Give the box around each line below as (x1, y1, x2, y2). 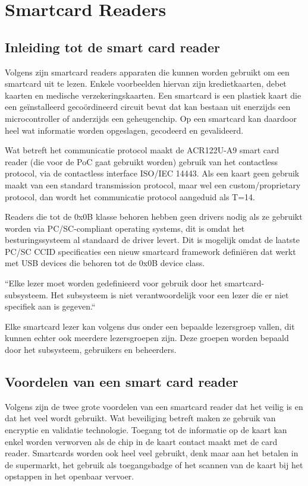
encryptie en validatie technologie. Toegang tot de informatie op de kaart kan (5, 424, 287, 436)
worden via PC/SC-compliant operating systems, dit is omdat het (5, 222, 245, 234)
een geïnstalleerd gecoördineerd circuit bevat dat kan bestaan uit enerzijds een (5, 100, 291, 113)
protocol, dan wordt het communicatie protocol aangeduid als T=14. (5, 190, 255, 203)
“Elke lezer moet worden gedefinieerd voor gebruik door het (5, 277, 222, 289)
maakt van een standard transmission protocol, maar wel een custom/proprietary (5, 178, 301, 191)
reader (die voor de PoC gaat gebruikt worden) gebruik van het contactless (5, 155, 278, 168)
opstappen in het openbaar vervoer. (5, 470, 134, 482)
